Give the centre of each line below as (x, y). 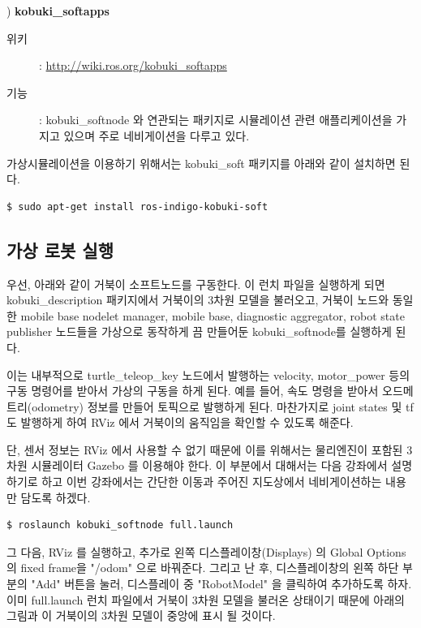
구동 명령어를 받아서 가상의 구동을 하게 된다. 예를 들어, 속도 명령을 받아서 (193, 391)
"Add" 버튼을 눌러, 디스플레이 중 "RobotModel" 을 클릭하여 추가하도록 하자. (221, 584)
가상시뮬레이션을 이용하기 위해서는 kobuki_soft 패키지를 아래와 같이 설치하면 (201, 163)
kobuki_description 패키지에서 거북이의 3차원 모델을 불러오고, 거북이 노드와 (198, 300)
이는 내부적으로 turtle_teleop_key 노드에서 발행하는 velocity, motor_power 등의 (208, 374)
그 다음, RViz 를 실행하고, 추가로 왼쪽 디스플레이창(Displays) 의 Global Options (206, 551)
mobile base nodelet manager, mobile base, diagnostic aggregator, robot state (213, 315)
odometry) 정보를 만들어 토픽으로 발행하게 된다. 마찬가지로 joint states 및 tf (223, 406)
